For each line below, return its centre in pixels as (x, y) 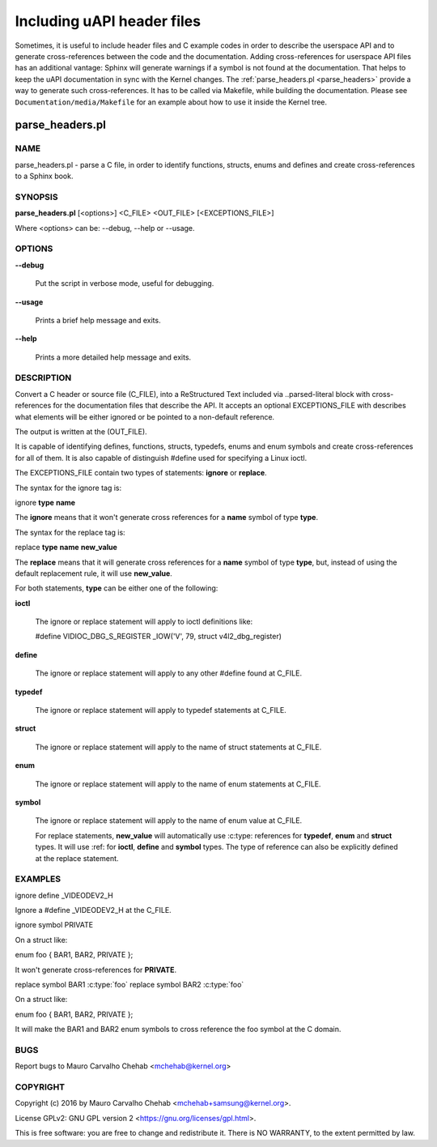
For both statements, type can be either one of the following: (117, 588)
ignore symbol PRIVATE (54, 925)
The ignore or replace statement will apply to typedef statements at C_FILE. (161, 710)
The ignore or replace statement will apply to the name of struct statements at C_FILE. (178, 747)
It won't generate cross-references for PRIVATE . (96, 970)
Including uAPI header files (108, 21)
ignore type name (45, 502)
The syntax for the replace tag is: (70, 532)
